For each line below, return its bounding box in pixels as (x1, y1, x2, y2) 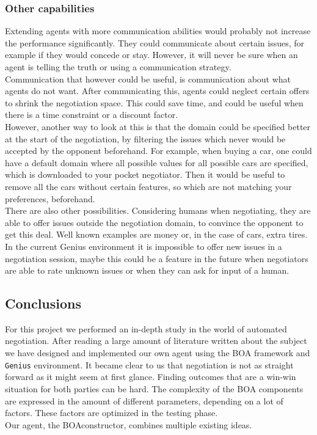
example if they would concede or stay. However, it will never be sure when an (5, 48, 298, 61)
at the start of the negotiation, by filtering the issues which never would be (5, 132, 286, 145)
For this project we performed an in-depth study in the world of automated (5, 322, 287, 335)
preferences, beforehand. (5, 192, 95, 205)
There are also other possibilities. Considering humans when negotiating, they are (5, 204, 311, 217)
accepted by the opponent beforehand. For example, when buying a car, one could (5, 144, 312, 157)
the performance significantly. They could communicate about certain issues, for (5, 36, 305, 49)
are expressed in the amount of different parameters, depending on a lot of (5, 394, 283, 407)
